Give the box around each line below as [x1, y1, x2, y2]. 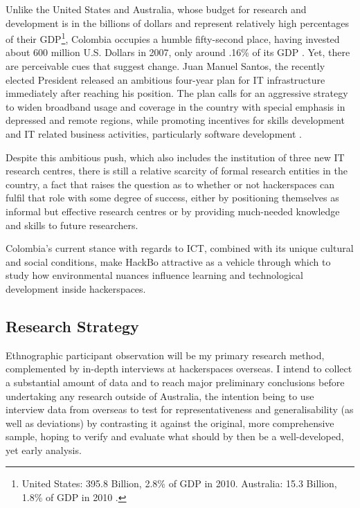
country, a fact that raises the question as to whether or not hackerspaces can [6, 176, 335, 191]
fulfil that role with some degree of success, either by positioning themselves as [6, 190, 339, 205]
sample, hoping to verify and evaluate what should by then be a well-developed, [6, 429, 344, 444]
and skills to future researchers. [6, 217, 138, 232]
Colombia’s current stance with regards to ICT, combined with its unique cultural [6, 241, 354, 255]
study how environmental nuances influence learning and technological [6, 268, 303, 282]
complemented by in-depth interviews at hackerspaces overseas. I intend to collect [6, 361, 352, 376]
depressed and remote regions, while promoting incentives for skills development [6, 113, 345, 127]
